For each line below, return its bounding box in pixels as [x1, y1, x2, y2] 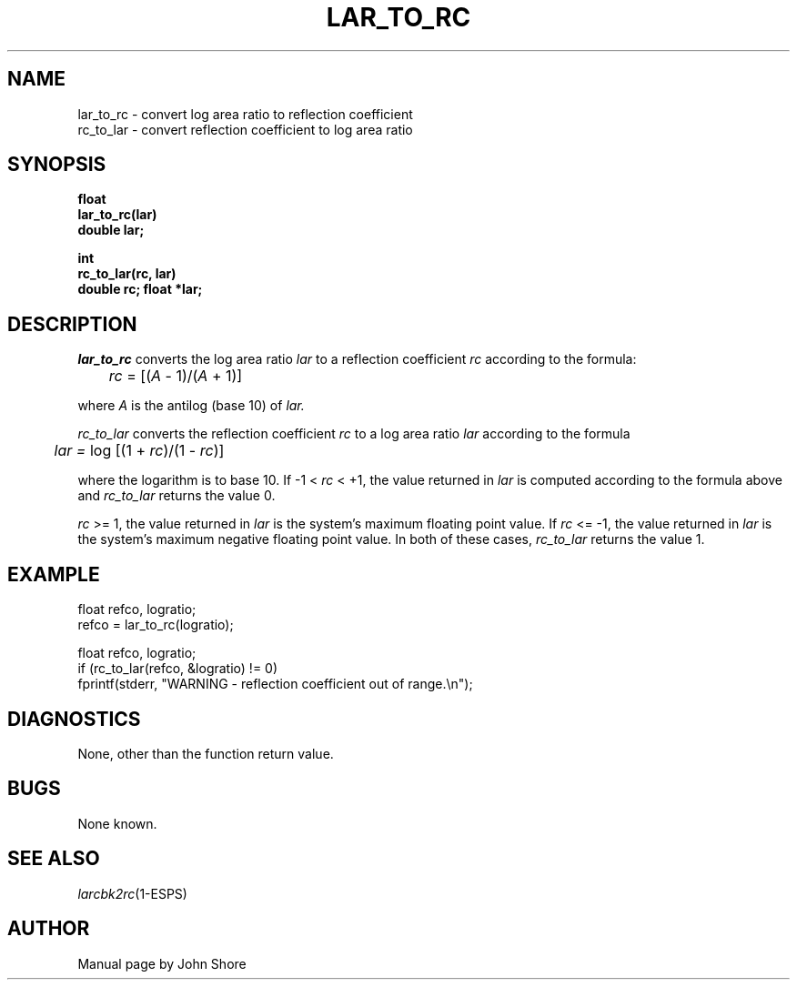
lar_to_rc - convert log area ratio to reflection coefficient [77, 106, 413, 122]
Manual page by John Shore [77, 955, 247, 972]
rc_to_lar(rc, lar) [77, 266, 177, 282]
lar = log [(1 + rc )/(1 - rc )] [54, 441, 225, 460]
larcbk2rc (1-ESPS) [77, 885, 187, 901]
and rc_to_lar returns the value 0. [77, 488, 276, 504]
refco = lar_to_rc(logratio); [77, 617, 234, 633]
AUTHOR [7, 917, 90, 941]
